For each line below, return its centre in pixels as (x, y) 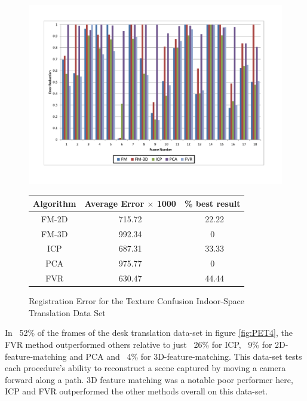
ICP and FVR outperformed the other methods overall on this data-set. (136, 391)
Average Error (114, 203)
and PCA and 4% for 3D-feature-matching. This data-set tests (186, 356)
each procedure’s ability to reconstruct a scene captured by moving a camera (145, 368)
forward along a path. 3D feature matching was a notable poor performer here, (149, 379)
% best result (212, 203)
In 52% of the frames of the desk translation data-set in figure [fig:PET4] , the (149, 333)
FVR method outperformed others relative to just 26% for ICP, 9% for (139, 344)
